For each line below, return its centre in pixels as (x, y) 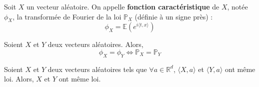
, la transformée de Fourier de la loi (67, 16)
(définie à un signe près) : (174, 16)
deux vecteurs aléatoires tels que (97, 69)
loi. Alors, (19, 79)
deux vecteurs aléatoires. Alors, (95, 44)
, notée (237, 6)
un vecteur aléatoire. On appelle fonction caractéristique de (123, 6)
